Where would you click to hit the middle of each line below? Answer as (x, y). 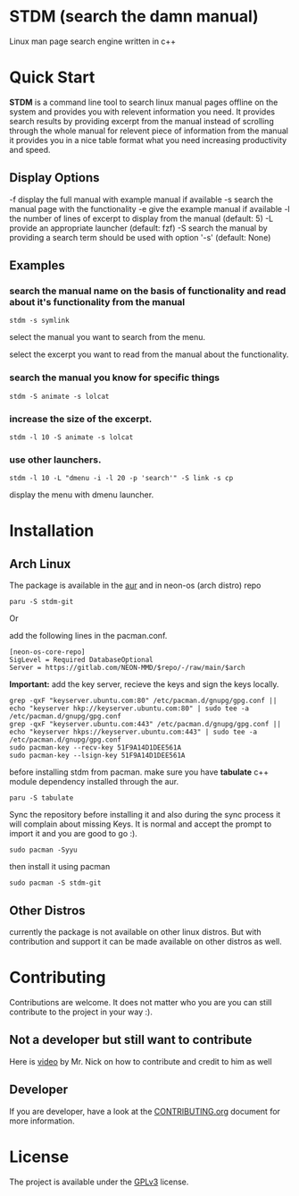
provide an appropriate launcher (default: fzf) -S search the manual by (138, 228)
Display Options (54, 178)
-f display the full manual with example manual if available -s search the (141, 199)
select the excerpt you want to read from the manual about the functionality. (149, 354)
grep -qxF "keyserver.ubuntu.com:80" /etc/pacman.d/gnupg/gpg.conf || (143, 701)
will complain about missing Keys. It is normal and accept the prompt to (141, 824)
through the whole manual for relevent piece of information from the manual (149, 131)
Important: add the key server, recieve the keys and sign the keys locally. (144, 684)
